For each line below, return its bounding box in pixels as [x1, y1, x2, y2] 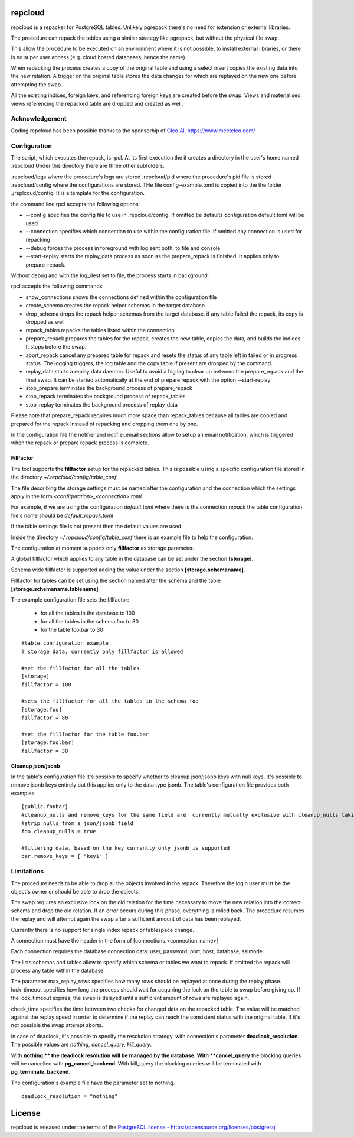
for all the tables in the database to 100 [40, 609, 135, 617]
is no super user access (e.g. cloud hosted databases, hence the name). [11, 53, 187, 60]
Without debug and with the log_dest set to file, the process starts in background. [11, 272, 209, 279]
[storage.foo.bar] [21, 739, 75, 746]
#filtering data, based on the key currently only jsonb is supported [21, 845, 230, 852]
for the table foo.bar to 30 [40, 626, 103, 634]
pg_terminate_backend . [11, 1068, 71, 1076]
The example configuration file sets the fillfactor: [11, 596, 129, 603]
